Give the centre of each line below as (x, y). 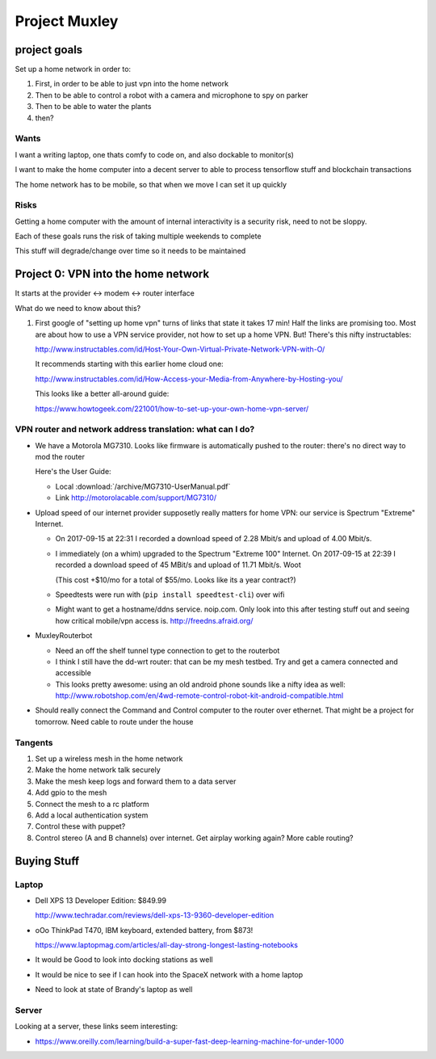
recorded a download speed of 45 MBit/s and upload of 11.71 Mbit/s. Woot (178, 565)
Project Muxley (67, 21)
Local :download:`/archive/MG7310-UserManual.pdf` (143, 486)
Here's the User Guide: (73, 472)
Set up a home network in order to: (73, 69)
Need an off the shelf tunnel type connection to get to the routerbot (168, 650)
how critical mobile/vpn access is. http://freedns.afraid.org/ (154, 620)
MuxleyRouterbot (64, 636)
